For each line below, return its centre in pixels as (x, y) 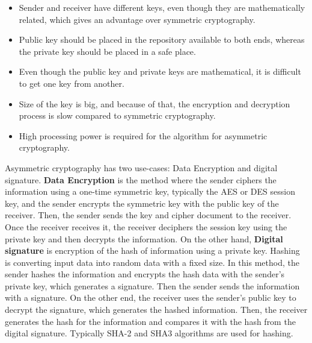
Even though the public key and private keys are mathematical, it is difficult (160, 71)
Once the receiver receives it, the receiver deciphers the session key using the (146, 226)
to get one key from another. (72, 83)
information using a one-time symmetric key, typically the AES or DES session (150, 191)
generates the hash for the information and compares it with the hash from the (150, 321)
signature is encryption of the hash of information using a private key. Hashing (152, 250)
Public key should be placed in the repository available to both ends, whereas (162, 39)
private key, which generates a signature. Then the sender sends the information (152, 285)
